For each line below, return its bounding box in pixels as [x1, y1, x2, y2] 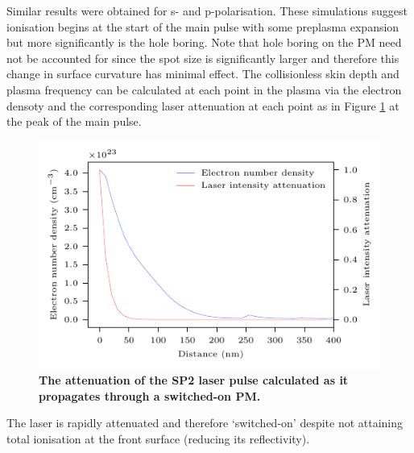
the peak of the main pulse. [6, 113, 142, 130]
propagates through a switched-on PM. [39, 387, 261, 404]
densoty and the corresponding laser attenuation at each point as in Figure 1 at [6, 97, 400, 114]
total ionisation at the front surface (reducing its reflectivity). [6, 430, 310, 447]
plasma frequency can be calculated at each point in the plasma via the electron [6, 81, 402, 98]
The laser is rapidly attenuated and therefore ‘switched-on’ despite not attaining [6, 414, 404, 431]
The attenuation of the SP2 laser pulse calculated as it [39, 372, 349, 388]
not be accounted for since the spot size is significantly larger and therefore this [6, 49, 400, 66]
